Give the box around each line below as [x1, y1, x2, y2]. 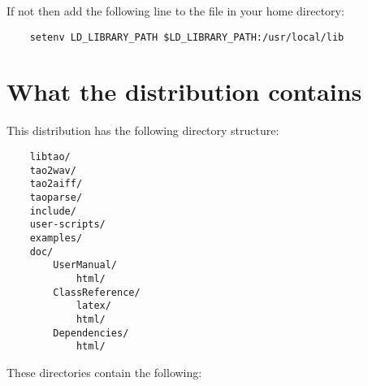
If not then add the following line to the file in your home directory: [6, 2, 344, 19]
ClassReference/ [53, 286, 141, 298]
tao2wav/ [29, 164, 76, 176]
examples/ [29, 232, 83, 244]
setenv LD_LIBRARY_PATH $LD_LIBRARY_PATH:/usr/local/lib [29, 31, 344, 43]
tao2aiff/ [29, 178, 83, 190]
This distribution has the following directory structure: [6, 122, 279, 139]
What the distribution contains [6, 75, 362, 108]
